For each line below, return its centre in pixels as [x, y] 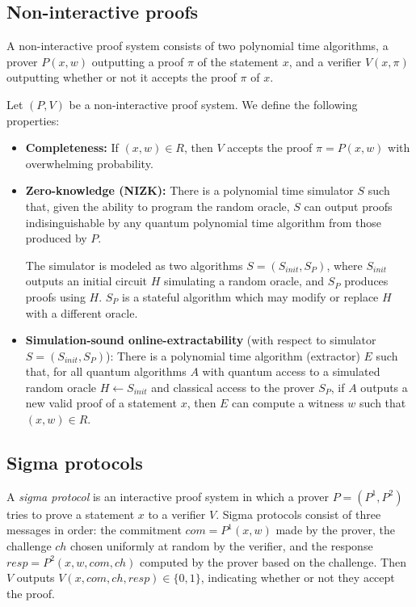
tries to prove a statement [71, 514]
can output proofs [348, 206]
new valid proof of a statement [101, 403]
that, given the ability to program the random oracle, [158, 206]
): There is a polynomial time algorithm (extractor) [233, 355]
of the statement [238, 61]
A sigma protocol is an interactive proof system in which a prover [168, 496]
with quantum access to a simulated [291, 371]
